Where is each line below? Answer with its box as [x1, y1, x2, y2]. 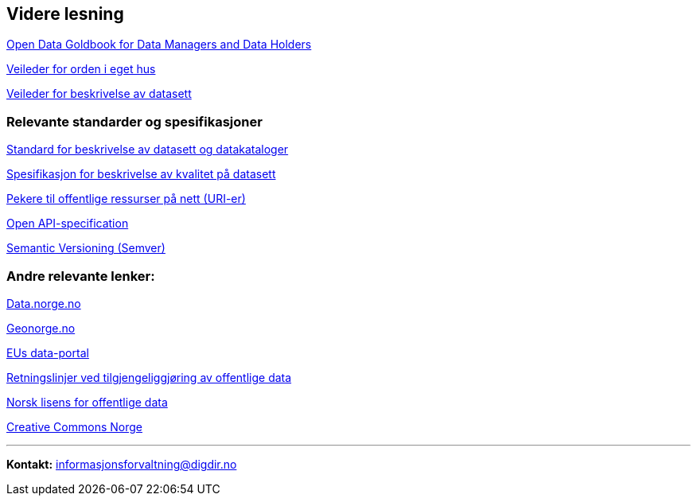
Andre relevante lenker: [6, 267, 155, 284]
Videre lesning [6, 4, 124, 24]
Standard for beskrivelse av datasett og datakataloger [6, 142, 289, 157]
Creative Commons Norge [6, 419, 142, 434]
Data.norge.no [6, 296, 81, 310]
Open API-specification [6, 216, 129, 231]
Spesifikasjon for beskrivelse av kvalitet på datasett [6, 167, 276, 181]
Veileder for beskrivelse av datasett [6, 87, 192, 101]
